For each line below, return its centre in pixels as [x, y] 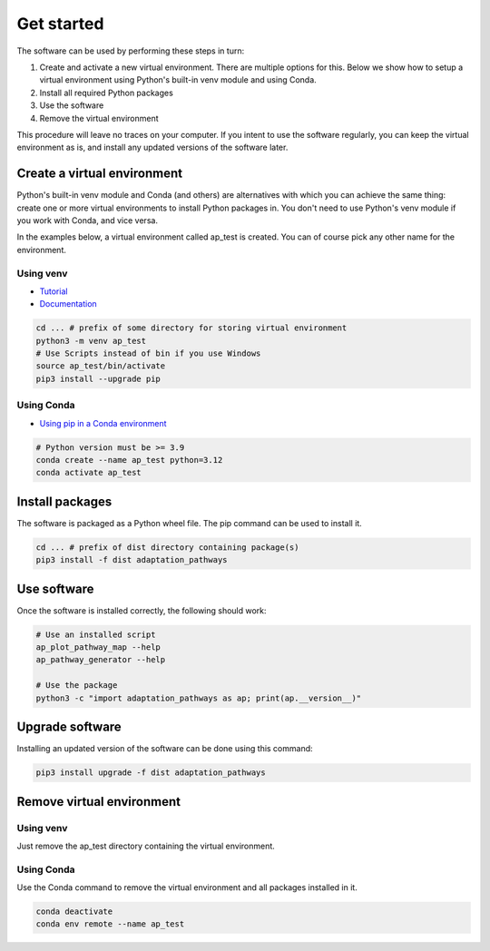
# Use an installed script [96, 634]
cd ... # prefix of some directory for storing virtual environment [191, 328]
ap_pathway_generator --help [101, 660]
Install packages [64, 501]
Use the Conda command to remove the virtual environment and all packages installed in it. [187, 887]
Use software [55, 588]
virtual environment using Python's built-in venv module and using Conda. [178, 80]
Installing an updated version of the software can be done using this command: [165, 749]
